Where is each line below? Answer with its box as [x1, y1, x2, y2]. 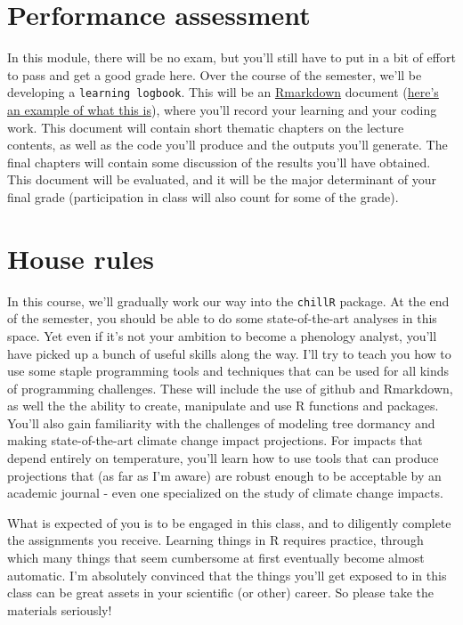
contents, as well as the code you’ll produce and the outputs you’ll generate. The [7, 135, 448, 154]
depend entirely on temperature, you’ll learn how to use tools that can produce [7, 449, 439, 467]
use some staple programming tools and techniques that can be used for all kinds [7, 361, 450, 380]
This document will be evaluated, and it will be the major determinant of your [7, 170, 437, 189]
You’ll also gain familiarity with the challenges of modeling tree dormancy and [7, 413, 435, 432]
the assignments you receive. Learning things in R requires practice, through [7, 531, 424, 549]
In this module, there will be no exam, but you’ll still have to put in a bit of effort [7, 48, 456, 67]
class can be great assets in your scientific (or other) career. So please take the [7, 583, 435, 602]
